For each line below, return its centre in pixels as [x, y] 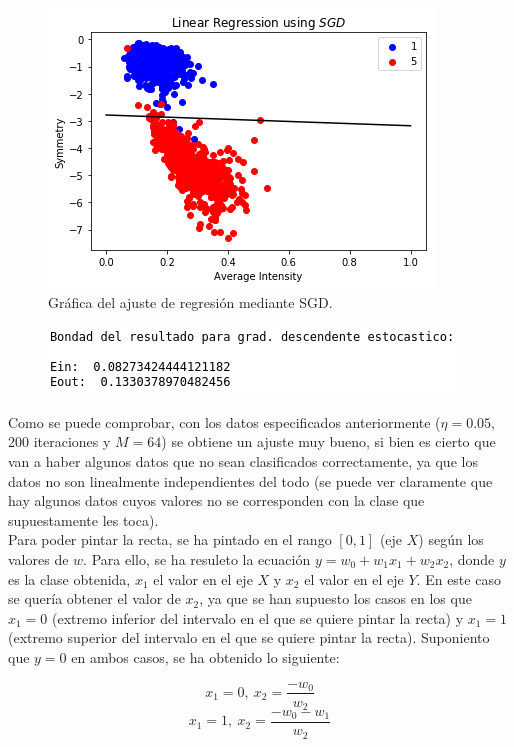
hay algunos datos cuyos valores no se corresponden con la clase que [216, 500]
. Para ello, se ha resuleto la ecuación [197, 558]
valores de [38, 558]
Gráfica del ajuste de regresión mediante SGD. [190, 301]
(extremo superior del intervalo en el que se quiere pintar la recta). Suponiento [249, 637]
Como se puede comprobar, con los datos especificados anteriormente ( [224, 421]
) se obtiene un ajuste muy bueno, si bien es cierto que [328, 441]
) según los [451, 539]
